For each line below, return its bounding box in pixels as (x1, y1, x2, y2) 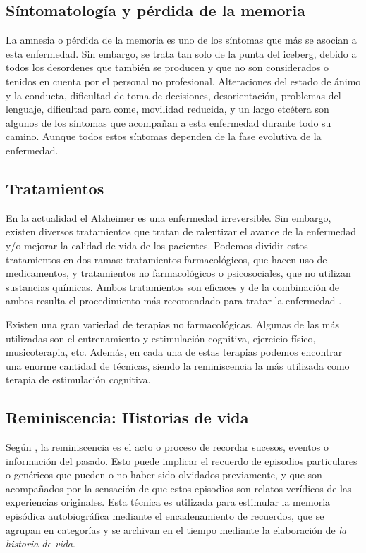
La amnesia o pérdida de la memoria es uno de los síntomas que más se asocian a (6, 32, 357, 47)
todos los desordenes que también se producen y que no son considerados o (6, 60, 329, 75)
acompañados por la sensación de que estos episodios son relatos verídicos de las (6, 480, 352, 495)
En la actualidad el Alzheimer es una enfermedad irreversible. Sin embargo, (6, 210, 331, 225)
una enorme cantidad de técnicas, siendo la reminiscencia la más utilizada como (6, 358, 350, 373)
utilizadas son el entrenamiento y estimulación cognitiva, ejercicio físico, (6, 330, 316, 345)
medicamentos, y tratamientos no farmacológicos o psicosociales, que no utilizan (6, 266, 351, 280)
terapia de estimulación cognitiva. (6, 372, 151, 387)
